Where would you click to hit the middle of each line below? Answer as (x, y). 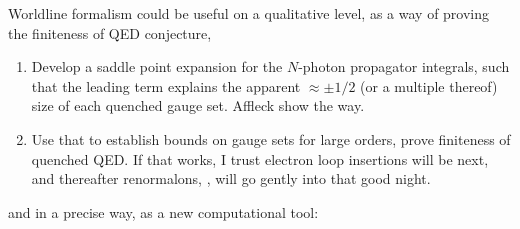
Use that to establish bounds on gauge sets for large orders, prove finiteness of (271, 138)
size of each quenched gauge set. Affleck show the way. (198, 105)
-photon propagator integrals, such (404, 66)
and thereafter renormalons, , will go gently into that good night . (231, 178)
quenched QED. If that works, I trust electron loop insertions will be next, (260, 158)
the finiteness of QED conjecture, (110, 32)
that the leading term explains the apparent (166, 85)
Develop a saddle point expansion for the (157, 66)
